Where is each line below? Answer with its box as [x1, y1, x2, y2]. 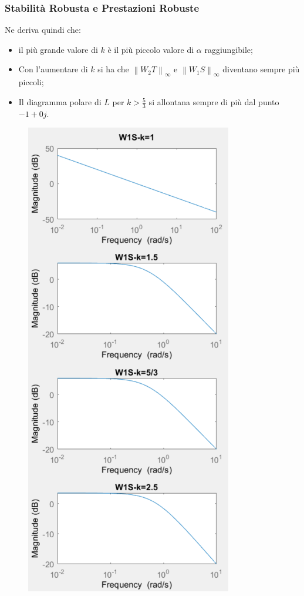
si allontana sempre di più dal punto [148, 96, 279, 108]
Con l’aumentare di [18, 63, 88, 75]
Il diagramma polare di [18, 96, 102, 108]
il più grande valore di [18, 43, 98, 55]
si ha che [97, 63, 129, 75]
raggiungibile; [204, 43, 253, 55]
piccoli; [18, 76, 44, 88]
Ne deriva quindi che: [5, 24, 81, 36]
